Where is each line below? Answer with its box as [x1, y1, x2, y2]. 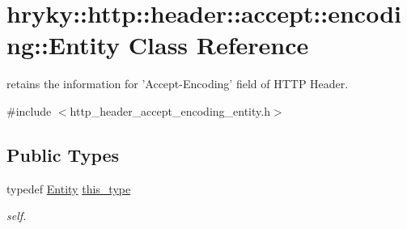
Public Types [6, 142, 120, 167]
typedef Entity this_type [6, 180, 131, 197]
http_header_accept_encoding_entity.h [70, 102, 270, 119]
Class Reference [128, 28, 309, 61]
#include [6, 102, 52, 119]
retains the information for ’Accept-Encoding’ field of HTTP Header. [6, 75, 349, 92]
